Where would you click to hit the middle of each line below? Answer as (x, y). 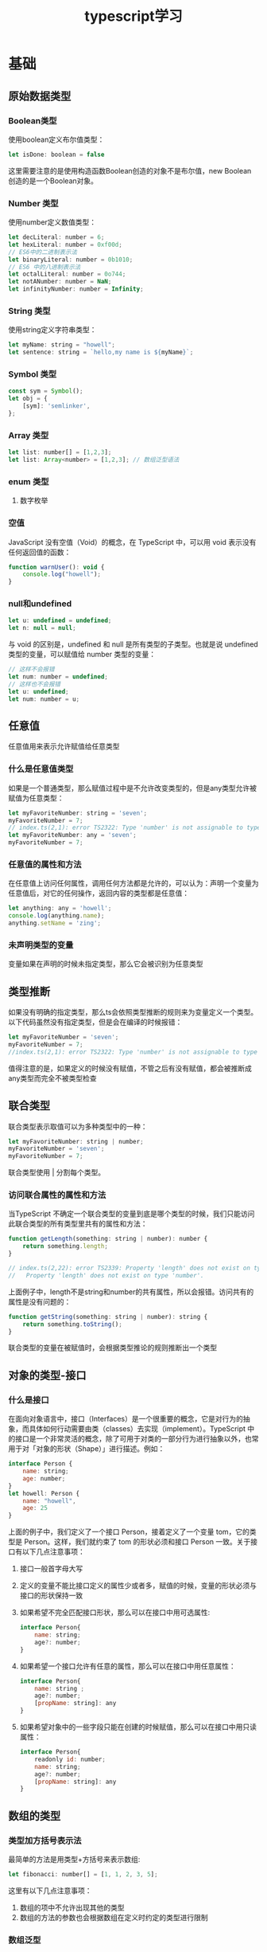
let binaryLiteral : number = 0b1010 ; (71, 260)
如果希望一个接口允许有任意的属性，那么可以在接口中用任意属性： (128, 1666)
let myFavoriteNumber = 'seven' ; (64, 1037)
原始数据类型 (40, 96)
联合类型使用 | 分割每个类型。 (57, 1172)
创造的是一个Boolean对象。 (53, 181)
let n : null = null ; (43, 628)
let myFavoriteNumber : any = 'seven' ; (72, 835)
